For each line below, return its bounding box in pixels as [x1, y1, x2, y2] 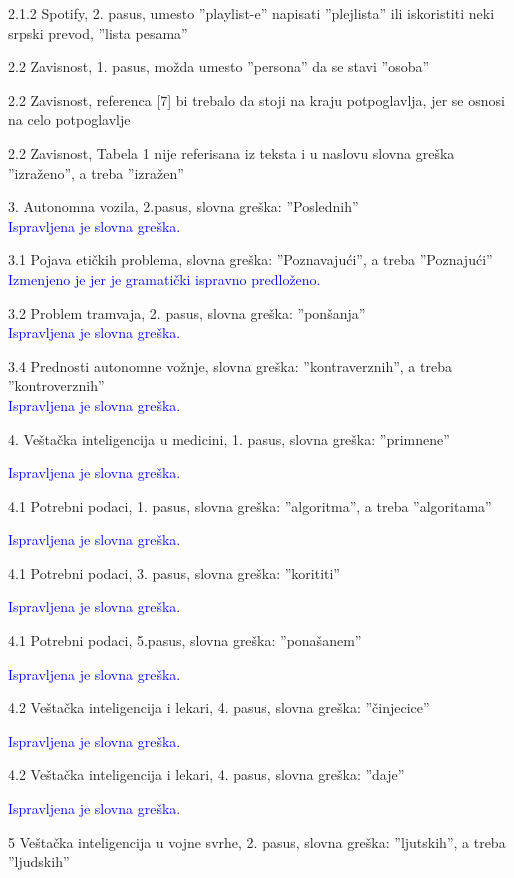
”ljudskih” [8, 851, 70, 872]
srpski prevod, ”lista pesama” [8, 22, 188, 43]
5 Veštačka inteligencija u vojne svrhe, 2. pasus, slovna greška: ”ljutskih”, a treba [8, 831, 506, 852]
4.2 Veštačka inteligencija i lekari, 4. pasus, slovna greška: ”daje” [8, 764, 405, 785]
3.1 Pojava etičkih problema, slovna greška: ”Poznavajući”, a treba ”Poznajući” [8, 249, 493, 270]
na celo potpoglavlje [8, 109, 131, 130]
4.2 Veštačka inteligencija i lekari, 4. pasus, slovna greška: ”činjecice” [8, 697, 430, 718]
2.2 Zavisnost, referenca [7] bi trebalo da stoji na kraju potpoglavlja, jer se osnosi [8, 89, 505, 110]
